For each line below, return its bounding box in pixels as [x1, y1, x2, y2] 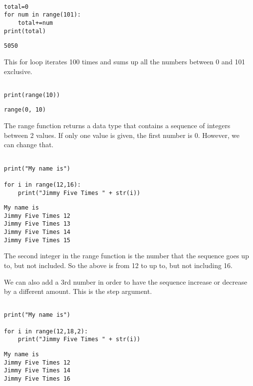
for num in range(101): [4, 11, 81, 19]
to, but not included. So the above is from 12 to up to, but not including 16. [4, 260, 233, 270]
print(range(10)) [4, 91, 60, 98]
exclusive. [4, 66, 33, 76]
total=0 [4, 3, 29, 10]
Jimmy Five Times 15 [4, 236, 71, 244]
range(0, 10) [4, 106, 46, 114]
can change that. [4, 139, 54, 150]
